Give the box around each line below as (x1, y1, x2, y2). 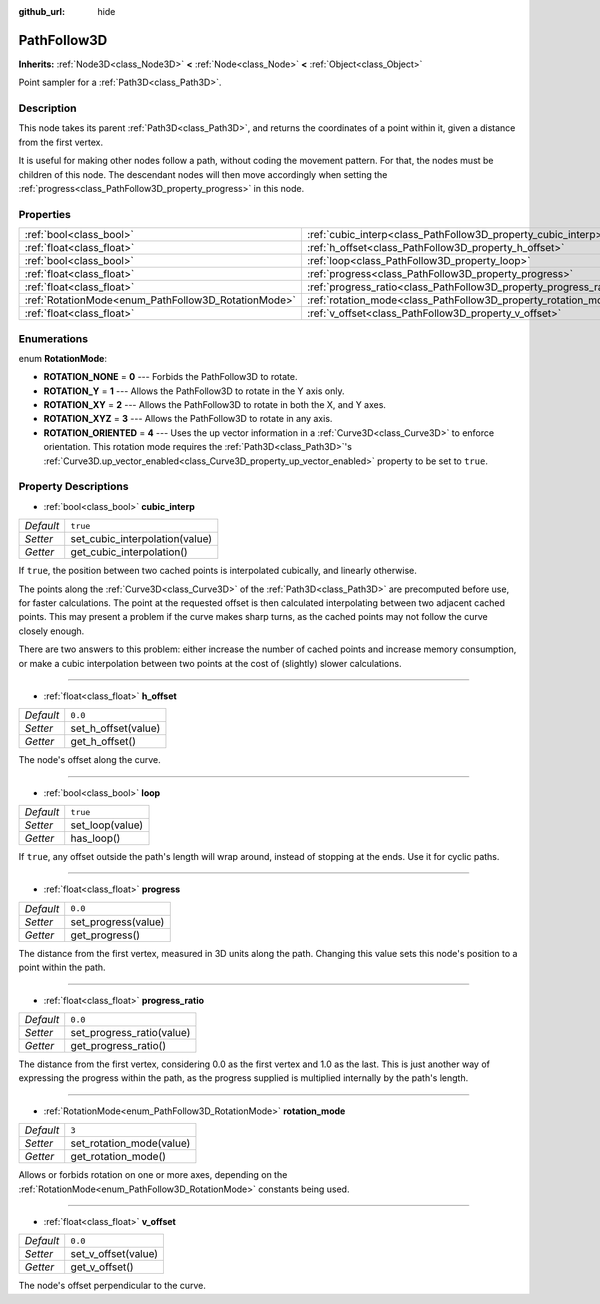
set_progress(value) (70, 915, 165, 929)
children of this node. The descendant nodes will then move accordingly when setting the (18, 168, 388, 180)
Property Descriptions (18, 480, 129, 494)
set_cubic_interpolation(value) (70, 532, 213, 546)
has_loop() (70, 831, 121, 845)
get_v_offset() (70, 1260, 134, 1274)
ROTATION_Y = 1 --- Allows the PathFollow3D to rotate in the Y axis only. (43, 385, 345, 397)
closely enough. (18, 625, 85, 637)
